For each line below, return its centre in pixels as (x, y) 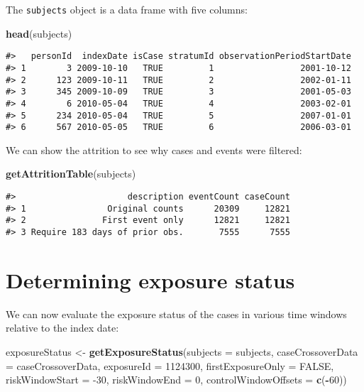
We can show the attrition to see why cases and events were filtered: (154, 149)
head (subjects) (39, 33)
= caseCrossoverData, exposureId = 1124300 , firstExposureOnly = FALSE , (170, 365)
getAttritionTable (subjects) (71, 174)
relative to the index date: (62, 328)
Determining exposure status (150, 279)
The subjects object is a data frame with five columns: (127, 9)
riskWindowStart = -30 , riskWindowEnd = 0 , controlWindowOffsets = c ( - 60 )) (176, 380)
